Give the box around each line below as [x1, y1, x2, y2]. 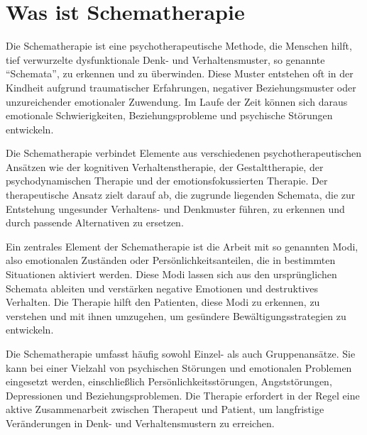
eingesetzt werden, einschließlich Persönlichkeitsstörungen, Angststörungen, [6, 374, 332, 389]
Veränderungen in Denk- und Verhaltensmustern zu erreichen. [6, 415, 275, 430]
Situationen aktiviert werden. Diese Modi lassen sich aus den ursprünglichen [6, 267, 337, 282]
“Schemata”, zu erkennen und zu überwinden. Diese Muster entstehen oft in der [6, 66, 354, 81]
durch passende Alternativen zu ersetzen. [6, 215, 184, 230]
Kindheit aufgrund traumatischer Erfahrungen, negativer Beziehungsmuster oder [6, 79, 356, 94]
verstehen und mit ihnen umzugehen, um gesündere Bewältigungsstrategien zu [6, 308, 346, 323]
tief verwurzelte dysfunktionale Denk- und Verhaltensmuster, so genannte [6, 52, 325, 67]
